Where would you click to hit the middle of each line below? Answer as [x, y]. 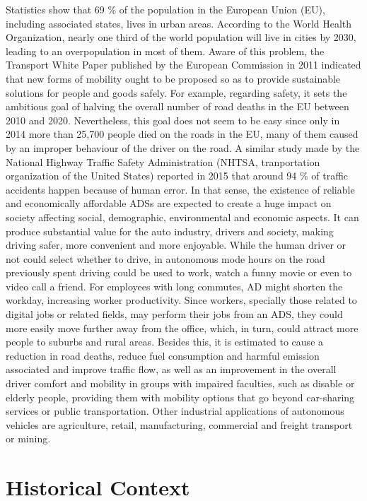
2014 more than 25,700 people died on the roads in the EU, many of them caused [182, 134]
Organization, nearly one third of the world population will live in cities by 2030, [181, 37]
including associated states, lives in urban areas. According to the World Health [179, 23]
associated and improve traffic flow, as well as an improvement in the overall [171, 369]
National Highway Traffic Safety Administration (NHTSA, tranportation [163, 161]
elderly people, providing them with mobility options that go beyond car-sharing [180, 397]
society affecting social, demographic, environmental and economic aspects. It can [182, 217]
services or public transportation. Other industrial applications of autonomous [175, 411]
